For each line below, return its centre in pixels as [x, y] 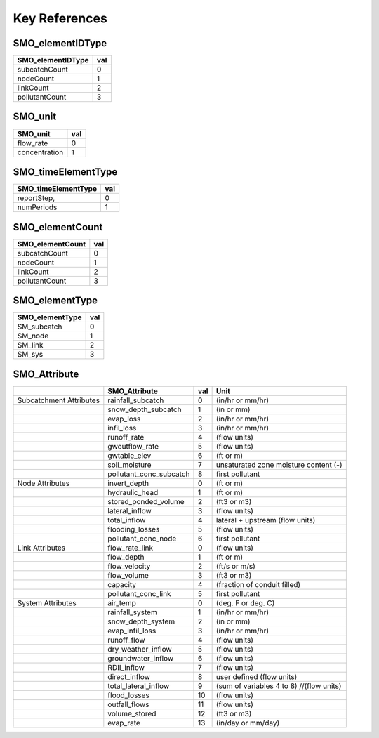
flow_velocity [129, 566]
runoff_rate [126, 437]
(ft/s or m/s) [236, 566]
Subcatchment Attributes [59, 400]
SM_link [30, 345]
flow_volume [128, 575]
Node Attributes [44, 483]
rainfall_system [132, 612]
